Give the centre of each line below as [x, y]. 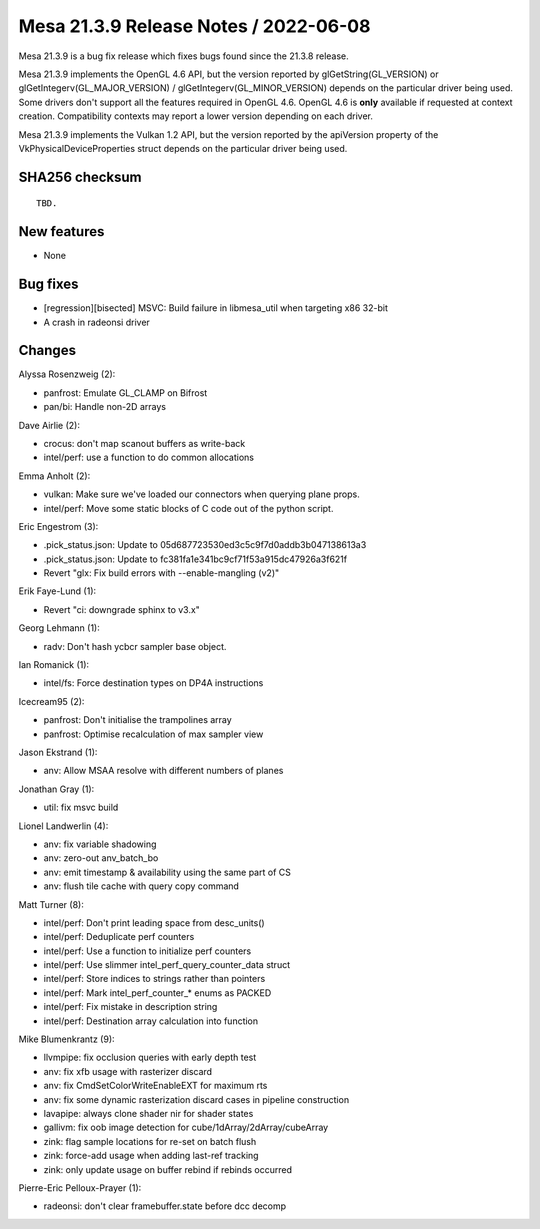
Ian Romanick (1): [54, 665]
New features [61, 231]
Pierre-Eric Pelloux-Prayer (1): [80, 1187]
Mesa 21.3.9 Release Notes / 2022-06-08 [194, 26]
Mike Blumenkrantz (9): [66, 1039]
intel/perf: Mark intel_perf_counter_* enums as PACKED [157, 992]
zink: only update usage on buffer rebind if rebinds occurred [167, 1169]
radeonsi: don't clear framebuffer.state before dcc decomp [165, 1206]
